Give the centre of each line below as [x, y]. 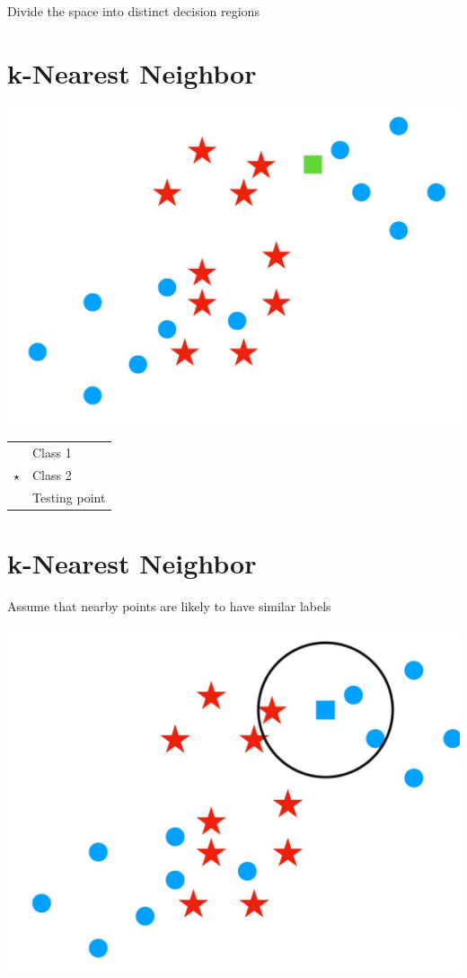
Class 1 [52, 452]
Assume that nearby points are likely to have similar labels [169, 605]
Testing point [69, 497]
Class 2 [52, 474]
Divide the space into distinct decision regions [133, 11]
